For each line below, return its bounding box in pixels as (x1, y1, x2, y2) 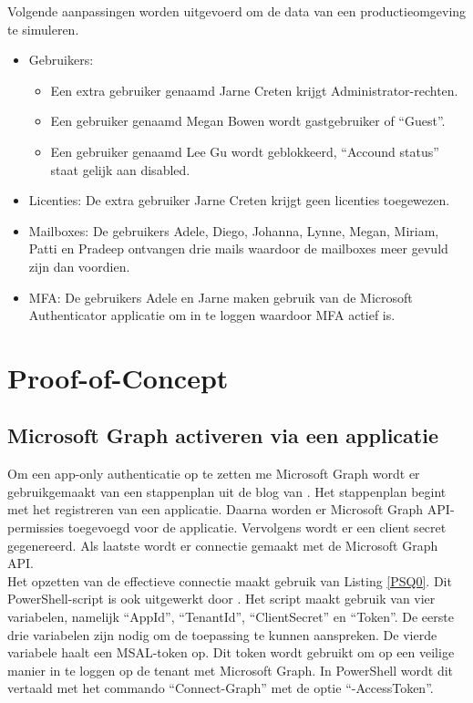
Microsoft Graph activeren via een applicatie (7, 421, 438, 450)
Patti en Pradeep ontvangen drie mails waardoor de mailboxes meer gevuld (28, 239, 448, 258)
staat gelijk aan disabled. (50, 160, 190, 179)
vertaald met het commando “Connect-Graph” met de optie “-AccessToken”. (7, 678, 434, 698)
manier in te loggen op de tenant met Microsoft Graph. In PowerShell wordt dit (7, 660, 454, 679)
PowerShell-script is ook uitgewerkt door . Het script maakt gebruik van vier (7, 589, 436, 608)
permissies (7, 518, 65, 537)
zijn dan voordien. (28, 256, 130, 275)
